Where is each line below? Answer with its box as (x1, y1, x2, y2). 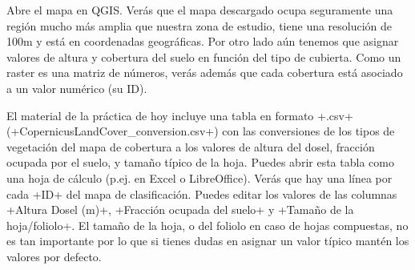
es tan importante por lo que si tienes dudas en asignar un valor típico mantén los (6, 232, 409, 249)
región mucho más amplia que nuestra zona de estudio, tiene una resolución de (6, 17, 393, 34)
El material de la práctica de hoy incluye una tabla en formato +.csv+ (6, 107, 353, 123)
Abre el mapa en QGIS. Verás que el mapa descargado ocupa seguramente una (6, 2, 393, 18)
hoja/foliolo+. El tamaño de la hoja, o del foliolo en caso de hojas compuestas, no (6, 216, 409, 233)
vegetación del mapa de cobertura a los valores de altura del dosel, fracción (6, 138, 375, 155)
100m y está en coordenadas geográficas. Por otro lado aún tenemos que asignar (6, 33, 399, 50)
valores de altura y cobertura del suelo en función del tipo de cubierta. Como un (6, 48, 401, 65)
